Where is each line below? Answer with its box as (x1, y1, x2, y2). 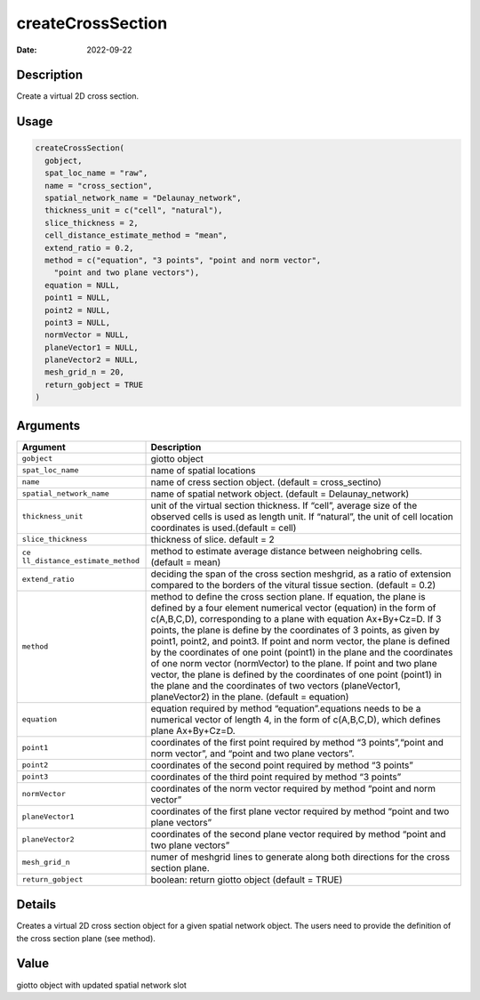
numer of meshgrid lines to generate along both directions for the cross (150, 851, 451, 863)
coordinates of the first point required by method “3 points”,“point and (150, 736, 444, 748)
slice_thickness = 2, (44, 218, 140, 228)
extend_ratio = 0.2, (44, 243, 134, 253)
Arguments (16, 418, 81, 433)
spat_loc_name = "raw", (44, 168, 148, 178)
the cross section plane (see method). (16, 932, 156, 943)
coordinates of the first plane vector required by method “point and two (150, 805, 450, 818)
